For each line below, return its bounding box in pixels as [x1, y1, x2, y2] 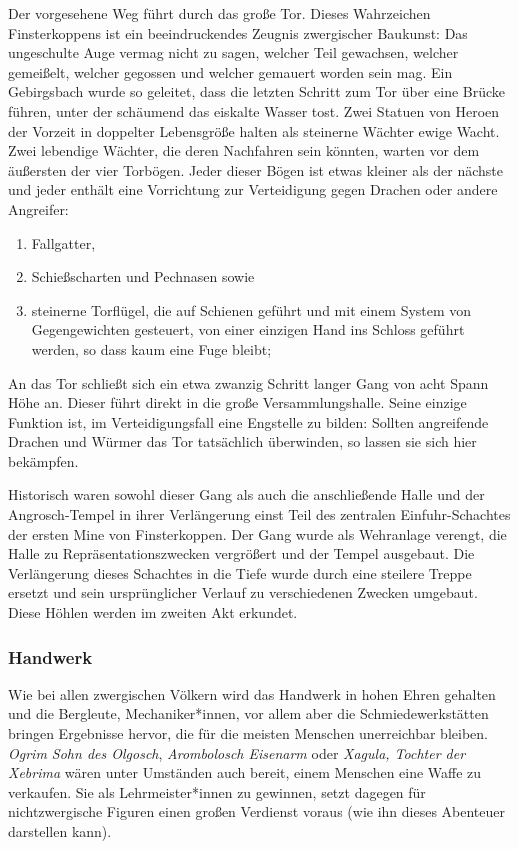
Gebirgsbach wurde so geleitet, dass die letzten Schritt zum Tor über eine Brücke [8, 81, 506, 102]
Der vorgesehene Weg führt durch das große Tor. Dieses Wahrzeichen [8, 3, 431, 23]
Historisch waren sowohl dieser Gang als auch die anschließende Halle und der [8, 484, 485, 505]
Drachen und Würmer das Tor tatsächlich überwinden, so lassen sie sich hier [8, 431, 477, 452]
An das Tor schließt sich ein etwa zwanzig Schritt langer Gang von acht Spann [8, 372, 489, 393]
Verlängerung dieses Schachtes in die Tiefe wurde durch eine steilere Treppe [8, 562, 472, 583]
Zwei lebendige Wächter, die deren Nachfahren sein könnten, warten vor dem [8, 140, 480, 161]
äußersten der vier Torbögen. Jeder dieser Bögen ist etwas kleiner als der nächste [8, 159, 503, 180]
